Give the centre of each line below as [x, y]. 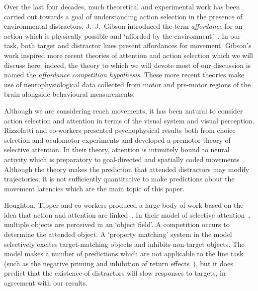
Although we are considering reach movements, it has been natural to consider [124, 110]
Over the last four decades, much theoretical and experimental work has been [122, 6]
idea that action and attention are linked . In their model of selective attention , [127, 214]
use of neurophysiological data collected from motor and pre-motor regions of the [128, 84]
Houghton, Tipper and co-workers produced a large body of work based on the [124, 205]
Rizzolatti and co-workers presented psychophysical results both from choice [120, 130]
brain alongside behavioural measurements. [70, 94]
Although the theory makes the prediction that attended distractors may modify [127, 169]
